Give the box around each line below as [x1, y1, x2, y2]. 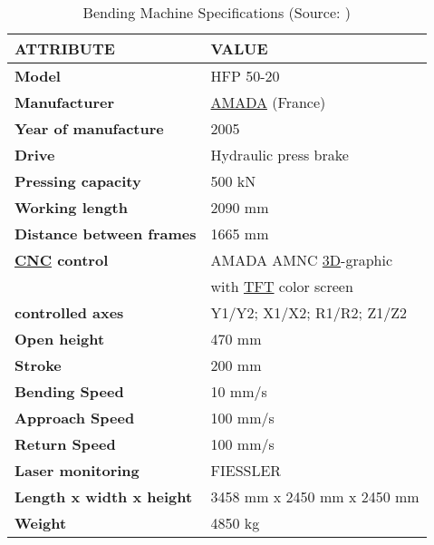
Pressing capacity [14, 170, 141, 191]
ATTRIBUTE [14, 38, 115, 59]
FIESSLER [210, 460, 282, 481]
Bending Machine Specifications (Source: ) [82, 2, 352, 23]
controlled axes [14, 302, 124, 323]
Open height [14, 328, 105, 349]
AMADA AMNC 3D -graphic [210, 249, 393, 270]
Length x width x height [14, 486, 193, 507]
